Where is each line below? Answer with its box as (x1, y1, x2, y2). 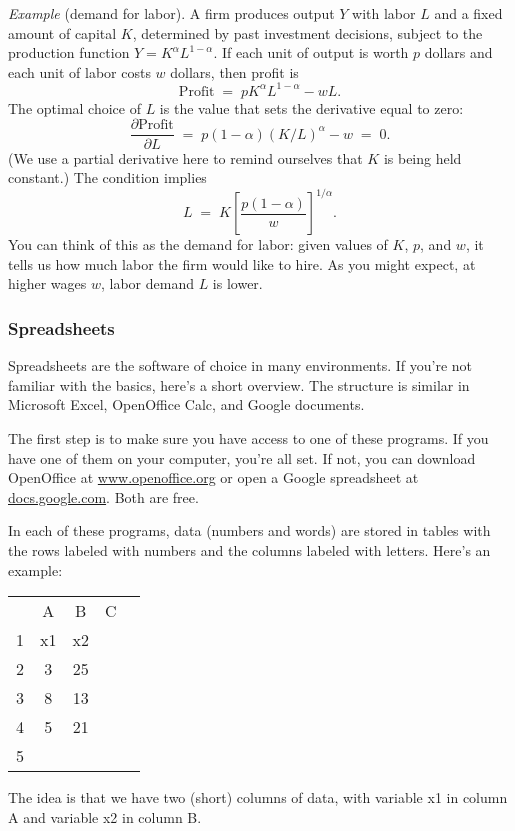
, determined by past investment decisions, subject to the (132, 22, 483, 43)
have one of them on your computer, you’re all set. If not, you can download (8, 447, 476, 468)
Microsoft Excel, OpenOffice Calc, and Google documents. (8, 394, 365, 415)
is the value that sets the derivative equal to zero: (159, 97, 464, 118)
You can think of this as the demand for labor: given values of (8, 234, 388, 255)
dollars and (424, 42, 493, 63)
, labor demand (100, 273, 194, 294)
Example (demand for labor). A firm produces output (8, 3, 335, 23)
